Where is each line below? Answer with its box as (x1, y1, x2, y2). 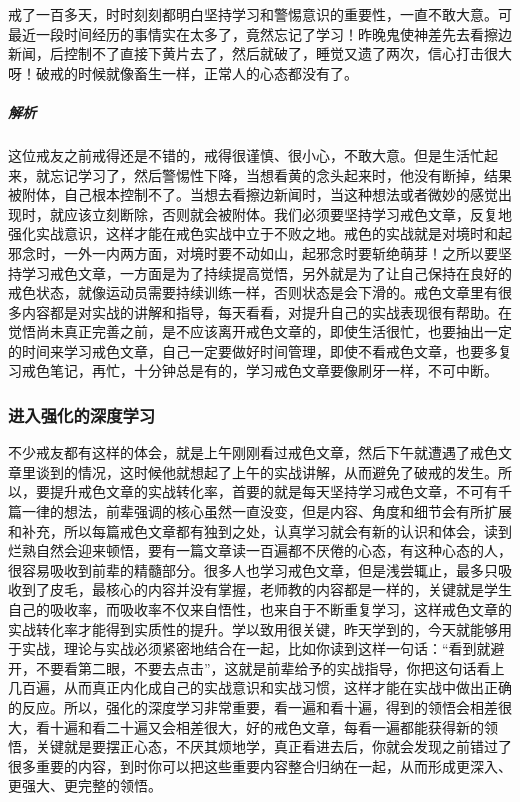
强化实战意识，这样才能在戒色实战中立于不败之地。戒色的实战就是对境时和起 (8, 223, 512, 244)
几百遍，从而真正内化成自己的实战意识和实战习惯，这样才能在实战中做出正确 (8, 677, 512, 698)
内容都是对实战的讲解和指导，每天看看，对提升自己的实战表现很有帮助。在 (21, 301, 512, 322)
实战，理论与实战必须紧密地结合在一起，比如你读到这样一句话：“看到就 (21, 638, 491, 659)
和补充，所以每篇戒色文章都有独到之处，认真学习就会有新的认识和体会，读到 (8, 520, 512, 541)
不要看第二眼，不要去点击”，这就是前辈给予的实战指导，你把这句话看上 (35, 657, 505, 678)
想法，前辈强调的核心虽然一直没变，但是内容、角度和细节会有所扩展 (63, 501, 512, 522)
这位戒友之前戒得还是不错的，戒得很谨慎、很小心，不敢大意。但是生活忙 (8, 144, 484, 165)
